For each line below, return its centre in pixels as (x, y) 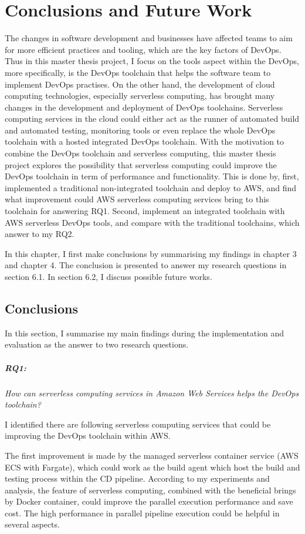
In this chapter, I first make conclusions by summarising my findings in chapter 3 (151, 253)
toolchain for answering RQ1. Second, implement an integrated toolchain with (145, 211)
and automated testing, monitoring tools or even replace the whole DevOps (140, 130)
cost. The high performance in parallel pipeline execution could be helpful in (142, 513)
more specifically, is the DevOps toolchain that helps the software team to (138, 72)
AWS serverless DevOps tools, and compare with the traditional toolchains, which (152, 222)
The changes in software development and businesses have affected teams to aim (149, 38)
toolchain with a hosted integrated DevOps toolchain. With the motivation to (145, 141)
